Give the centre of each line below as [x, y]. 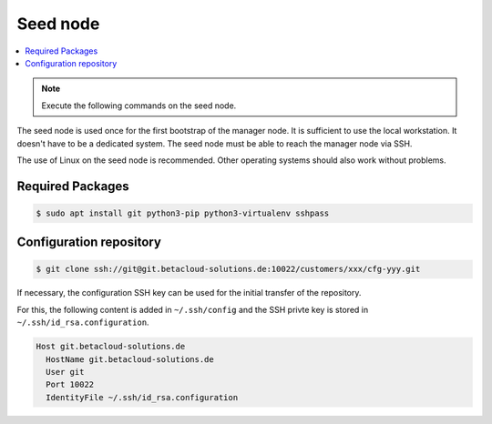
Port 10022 [70, 385]
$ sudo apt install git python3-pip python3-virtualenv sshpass [183, 213]
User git [65, 372]
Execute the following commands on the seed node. [139, 106]
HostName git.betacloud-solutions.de [130, 359]
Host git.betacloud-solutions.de [111, 347]
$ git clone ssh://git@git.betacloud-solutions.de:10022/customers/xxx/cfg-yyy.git [228, 269]
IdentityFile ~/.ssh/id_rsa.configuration [142, 397]
